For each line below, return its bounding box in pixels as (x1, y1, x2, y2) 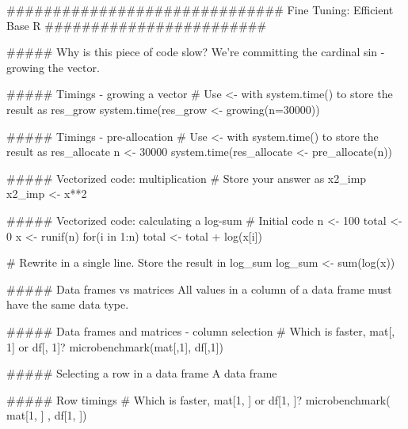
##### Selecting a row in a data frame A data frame (6, 365, 277, 382)
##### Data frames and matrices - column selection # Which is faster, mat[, (6, 322, 395, 339)
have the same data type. (6, 296, 129, 313)
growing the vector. (6, 59, 100, 75)
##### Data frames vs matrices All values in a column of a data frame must (6, 280, 392, 297)
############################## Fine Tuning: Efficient (6, 2, 394, 17)
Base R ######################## (6, 17, 267, 33)
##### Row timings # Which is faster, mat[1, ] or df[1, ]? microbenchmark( (6, 391, 391, 408)
